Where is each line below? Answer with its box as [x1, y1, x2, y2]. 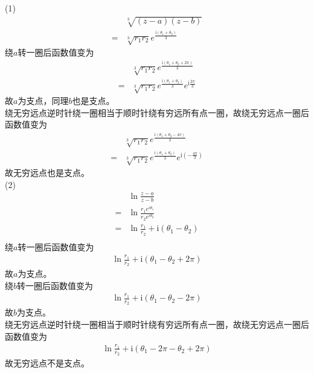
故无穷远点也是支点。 [5, 166, 89, 179]
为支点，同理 [18, 94, 69, 107]
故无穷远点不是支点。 [5, 357, 89, 369]
